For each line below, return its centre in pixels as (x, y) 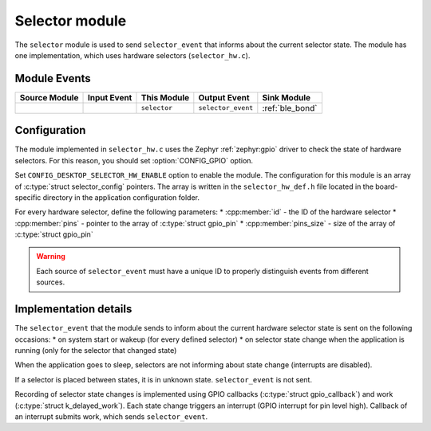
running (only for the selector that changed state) (96, 350)
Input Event (110, 97)
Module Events (53, 78)
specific (28, 197)
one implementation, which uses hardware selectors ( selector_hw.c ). (132, 55)
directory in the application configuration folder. (121, 197)
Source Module (49, 97)
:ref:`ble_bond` (290, 108)
